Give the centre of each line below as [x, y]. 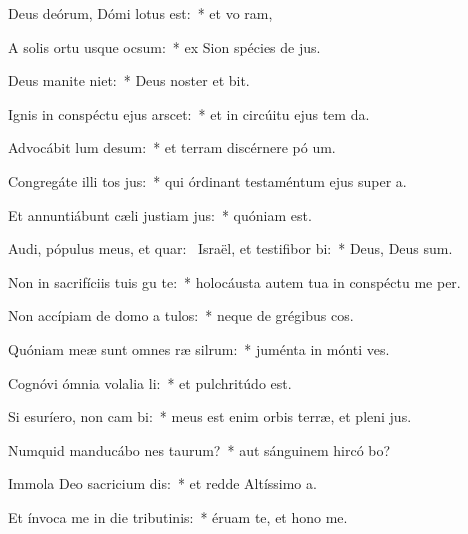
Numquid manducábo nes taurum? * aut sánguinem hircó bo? [199, 449]
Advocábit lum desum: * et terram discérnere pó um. [172, 147]
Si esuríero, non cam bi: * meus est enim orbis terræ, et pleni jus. [210, 416]
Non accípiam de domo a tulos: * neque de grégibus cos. [181, 315]
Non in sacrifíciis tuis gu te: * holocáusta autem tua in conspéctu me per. [234, 281]
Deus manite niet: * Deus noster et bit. [129, 80]
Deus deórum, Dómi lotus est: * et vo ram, [140, 13]
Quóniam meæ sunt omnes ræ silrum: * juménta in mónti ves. [199, 348]
